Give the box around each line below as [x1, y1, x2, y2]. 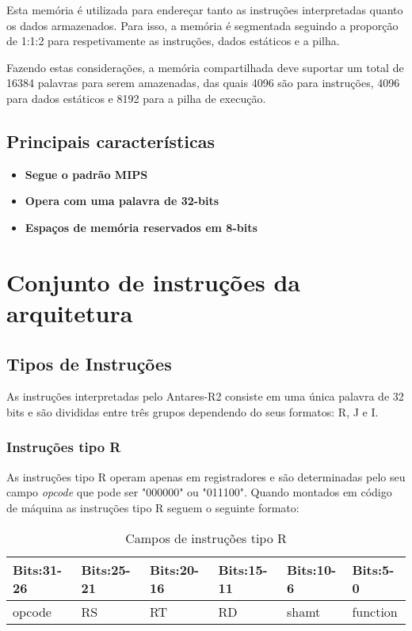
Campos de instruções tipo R [125, 528, 287, 547]
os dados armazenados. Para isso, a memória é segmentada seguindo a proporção [6, 17, 399, 33]
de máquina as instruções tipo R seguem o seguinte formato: [6, 499, 299, 515]
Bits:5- [352, 560, 395, 579]
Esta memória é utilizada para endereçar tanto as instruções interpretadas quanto [6, 2, 403, 17]
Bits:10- [287, 560, 337, 579]
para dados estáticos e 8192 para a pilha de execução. [6, 89, 266, 106]
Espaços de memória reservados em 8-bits [25, 219, 257, 235]
